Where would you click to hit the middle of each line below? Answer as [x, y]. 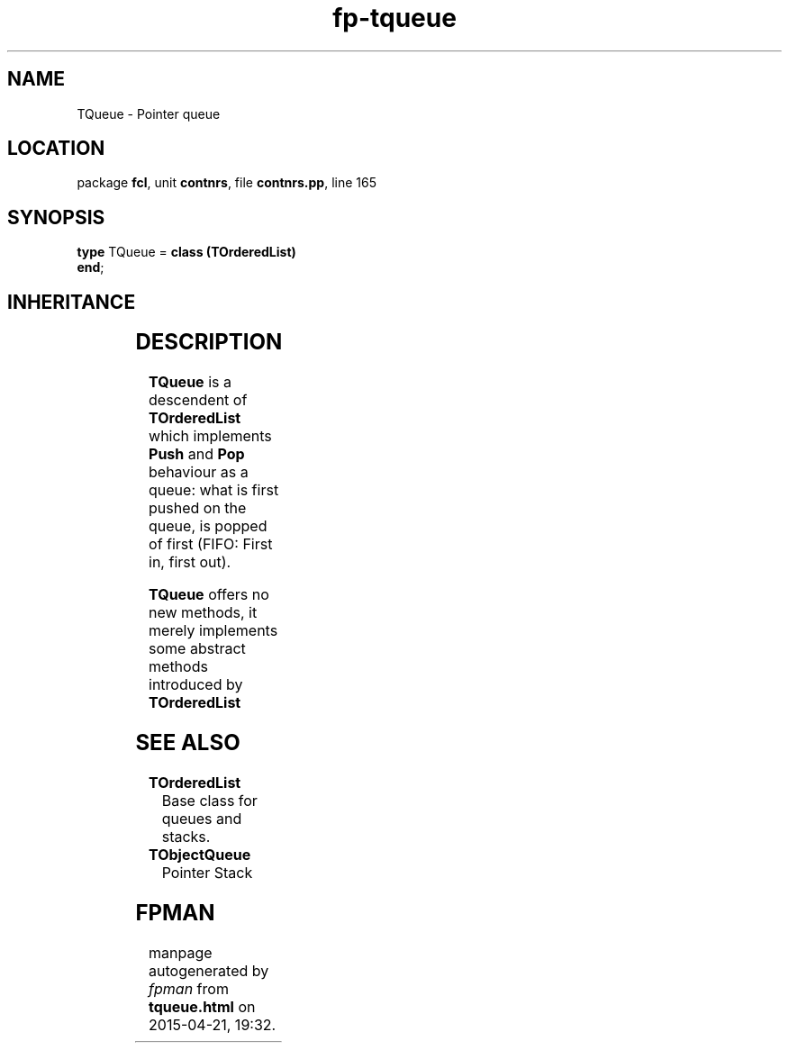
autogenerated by [209, 970]
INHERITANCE [72, 302]
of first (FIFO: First [211, 544]
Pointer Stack [207, 872]
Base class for [209, 800]
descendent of [198, 400]
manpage [181, 952]
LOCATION [56, 149]
